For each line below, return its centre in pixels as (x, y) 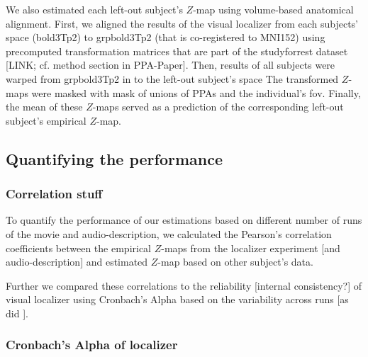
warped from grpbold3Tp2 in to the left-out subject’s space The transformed (172, 78)
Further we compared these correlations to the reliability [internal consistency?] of (184, 285)
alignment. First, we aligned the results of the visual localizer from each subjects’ (182, 23)
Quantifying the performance (114, 158)
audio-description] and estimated (77, 262)
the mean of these (44, 107)
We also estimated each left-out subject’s (94, 9)
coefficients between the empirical (79, 248)
